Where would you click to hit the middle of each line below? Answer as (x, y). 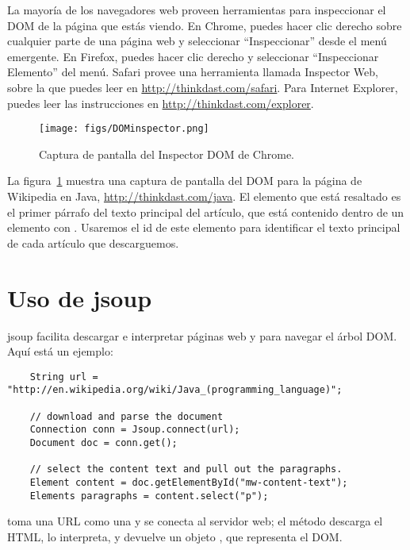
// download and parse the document (126, 416)
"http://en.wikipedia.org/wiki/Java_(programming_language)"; (175, 390)
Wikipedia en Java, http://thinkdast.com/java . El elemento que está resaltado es (204, 196)
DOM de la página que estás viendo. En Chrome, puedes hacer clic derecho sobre (205, 25)
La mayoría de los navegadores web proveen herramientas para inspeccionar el (197, 10)
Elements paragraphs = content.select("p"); (149, 496)
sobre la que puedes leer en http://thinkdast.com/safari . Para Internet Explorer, (203, 87)
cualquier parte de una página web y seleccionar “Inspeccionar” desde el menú (197, 41)
